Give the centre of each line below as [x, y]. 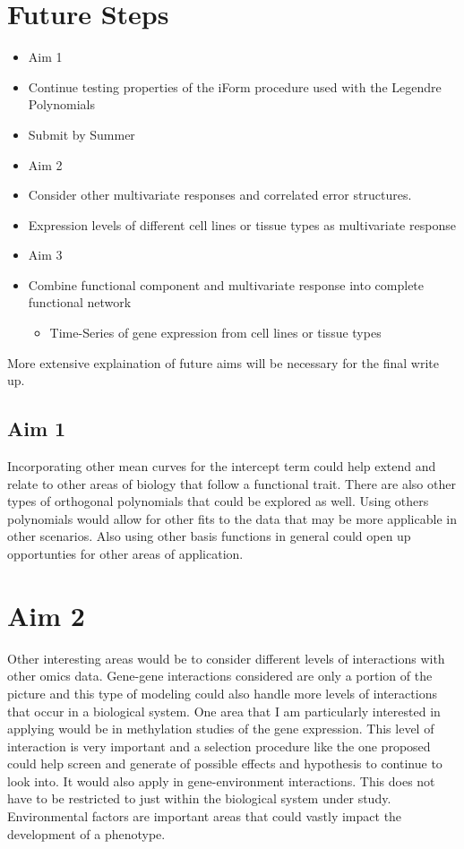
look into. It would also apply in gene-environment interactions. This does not [221, 780]
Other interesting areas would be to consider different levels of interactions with [226, 658]
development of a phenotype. [86, 833]
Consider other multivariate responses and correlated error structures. [220, 195]
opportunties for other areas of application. [125, 554]
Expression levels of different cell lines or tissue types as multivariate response [242, 224]
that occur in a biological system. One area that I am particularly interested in [224, 711]
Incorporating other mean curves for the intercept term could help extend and [222, 466]
